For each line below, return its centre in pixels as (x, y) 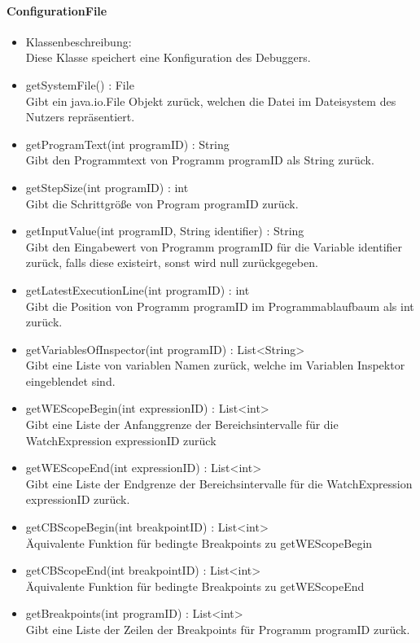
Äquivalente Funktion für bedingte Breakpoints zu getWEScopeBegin (199, 542)
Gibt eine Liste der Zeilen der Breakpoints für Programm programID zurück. (218, 630)
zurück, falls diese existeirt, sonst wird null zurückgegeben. (172, 262)
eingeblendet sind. (70, 381)
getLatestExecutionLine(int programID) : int (138, 289)
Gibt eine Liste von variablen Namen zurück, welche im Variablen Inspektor (215, 365)
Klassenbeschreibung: (79, 41)
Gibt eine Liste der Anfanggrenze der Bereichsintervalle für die (182, 424)
